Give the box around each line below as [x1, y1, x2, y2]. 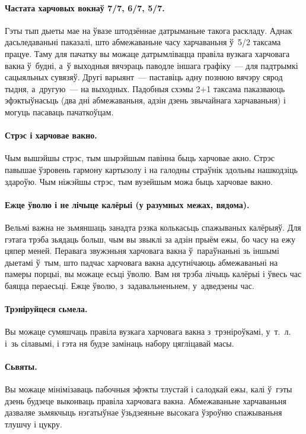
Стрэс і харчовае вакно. [5, 129, 97, 141]
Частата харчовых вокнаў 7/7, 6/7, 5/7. [5, 1, 165, 14]
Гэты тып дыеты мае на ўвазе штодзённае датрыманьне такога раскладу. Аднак [5, 24, 292, 36]
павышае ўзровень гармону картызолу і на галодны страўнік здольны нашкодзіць [5, 163, 298, 175]
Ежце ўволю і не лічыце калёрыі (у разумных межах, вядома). [5, 198, 250, 210]
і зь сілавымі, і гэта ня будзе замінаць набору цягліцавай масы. [5, 336, 234, 349]
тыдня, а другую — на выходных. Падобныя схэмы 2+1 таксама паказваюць [5, 82, 285, 95]
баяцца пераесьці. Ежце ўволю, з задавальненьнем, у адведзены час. [5, 279, 254, 291]
